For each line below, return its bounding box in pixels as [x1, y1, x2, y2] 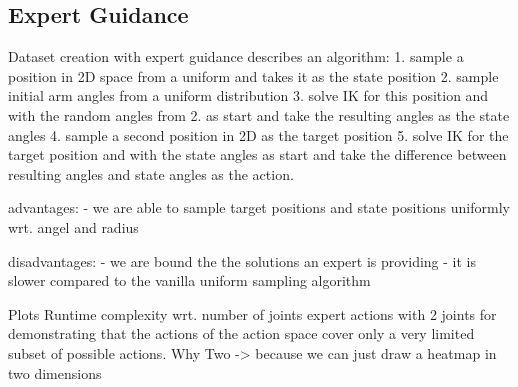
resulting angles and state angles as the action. [8, 163, 294, 184]
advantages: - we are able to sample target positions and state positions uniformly [8, 197, 510, 218]
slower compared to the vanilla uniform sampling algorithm [8, 270, 371, 291]
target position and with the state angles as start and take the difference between [8, 144, 507, 165]
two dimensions [8, 362, 102, 383]
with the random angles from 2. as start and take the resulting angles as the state [8, 104, 510, 125]
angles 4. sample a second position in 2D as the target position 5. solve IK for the [8, 124, 509, 145]
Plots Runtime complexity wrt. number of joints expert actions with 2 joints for [8, 303, 497, 324]
